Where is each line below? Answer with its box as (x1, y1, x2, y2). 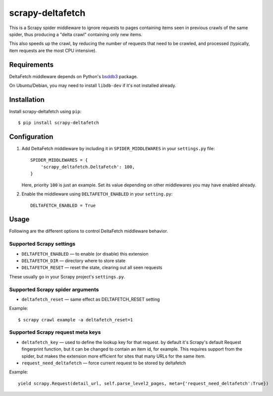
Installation (9, 95, 45, 104)
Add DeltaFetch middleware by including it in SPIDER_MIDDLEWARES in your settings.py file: (21, 146, 215, 152)
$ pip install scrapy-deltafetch (18, 120, 99, 126)
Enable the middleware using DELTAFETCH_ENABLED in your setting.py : (21, 191, 173, 197)
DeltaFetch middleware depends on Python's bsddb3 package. (9, 73, 138, 79)
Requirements (9, 60, 54, 69)
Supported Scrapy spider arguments (9, 286, 99, 293)
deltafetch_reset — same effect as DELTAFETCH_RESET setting (21, 296, 160, 302)
